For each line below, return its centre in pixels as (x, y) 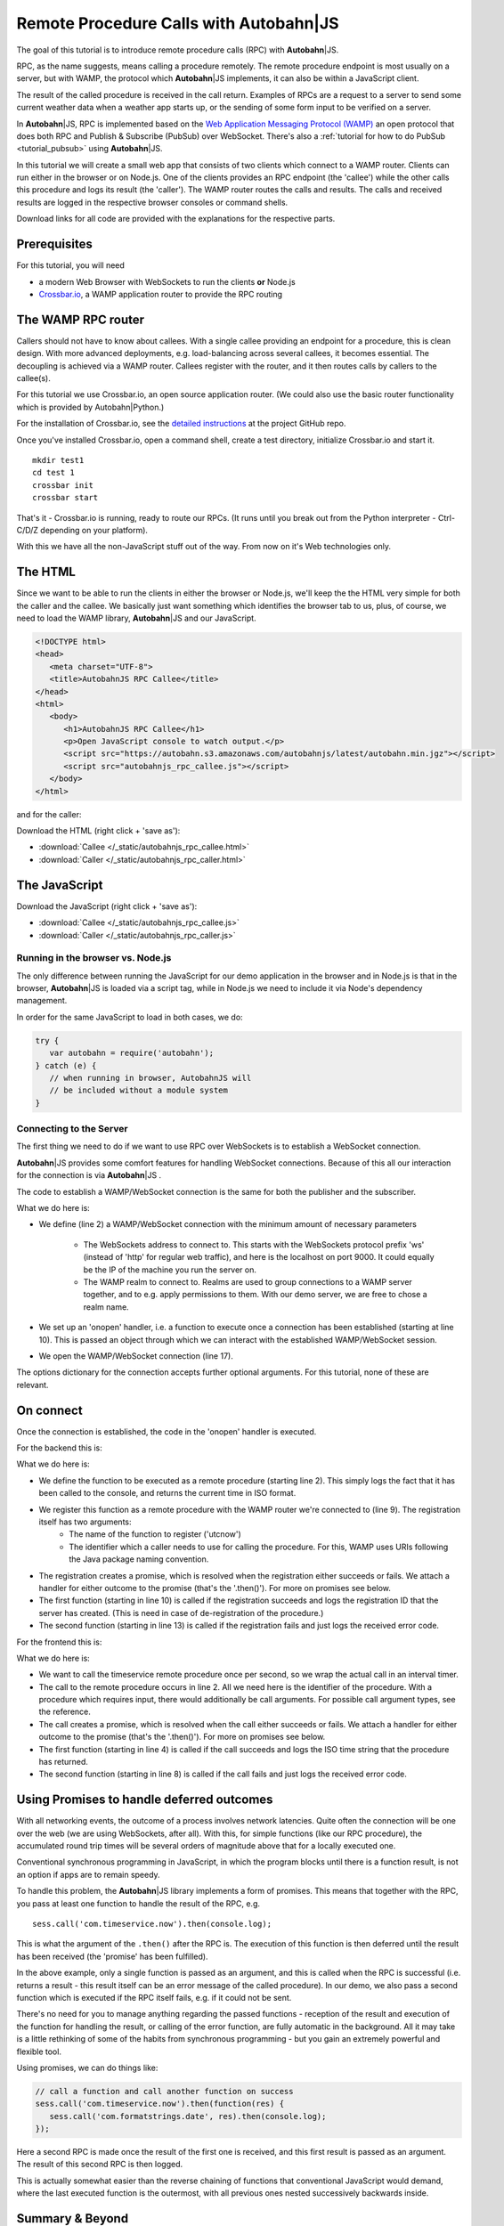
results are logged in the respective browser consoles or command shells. (152, 202)
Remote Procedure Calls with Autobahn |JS (178, 23)
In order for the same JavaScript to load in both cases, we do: (130, 1017)
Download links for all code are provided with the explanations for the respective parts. (176, 219)
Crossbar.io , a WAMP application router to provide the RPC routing (161, 294)
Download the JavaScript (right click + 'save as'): (107, 906)
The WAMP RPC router (81, 319)
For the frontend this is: (59, 1642)
